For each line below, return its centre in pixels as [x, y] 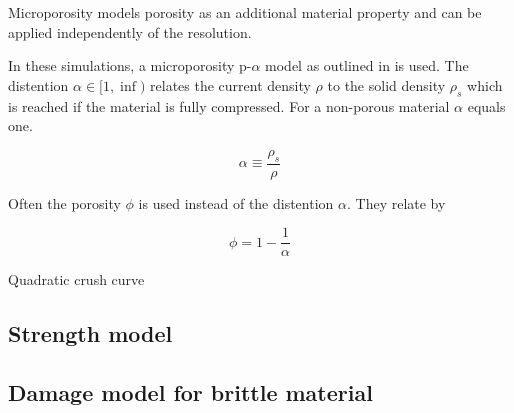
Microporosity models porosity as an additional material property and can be [245, 12]
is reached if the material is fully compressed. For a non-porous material [229, 105]
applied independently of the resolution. [130, 31]
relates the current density [230, 84]
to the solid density [386, 84]
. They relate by [396, 202]
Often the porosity [64, 202]
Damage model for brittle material [190, 392]
